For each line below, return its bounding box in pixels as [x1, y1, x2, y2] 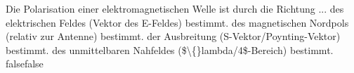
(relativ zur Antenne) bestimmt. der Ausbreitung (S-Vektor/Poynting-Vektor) [6, 29, 341, 44]
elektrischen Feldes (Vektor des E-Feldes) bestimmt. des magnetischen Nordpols [6, 15, 349, 29]
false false [6, 56, 44, 71]
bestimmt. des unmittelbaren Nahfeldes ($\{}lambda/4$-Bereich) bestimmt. [6, 42, 334, 57]
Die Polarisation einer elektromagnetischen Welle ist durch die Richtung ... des [6, 1, 344, 15]
